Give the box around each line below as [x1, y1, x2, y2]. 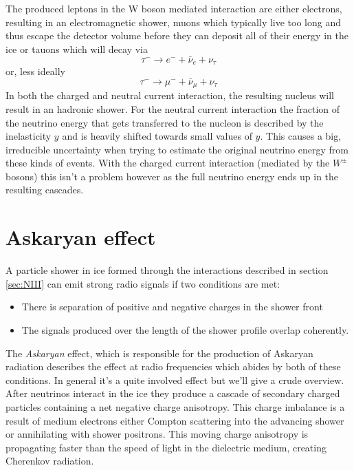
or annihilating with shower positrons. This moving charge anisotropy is [5, 427, 309, 441]
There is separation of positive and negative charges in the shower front [21, 299, 323, 314]
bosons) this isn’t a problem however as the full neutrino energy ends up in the [5, 169, 339, 183]
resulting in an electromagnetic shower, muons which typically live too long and [5, 14, 342, 29]
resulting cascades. [5, 182, 84, 197]
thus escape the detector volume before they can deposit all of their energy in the [5, 28, 349, 43]
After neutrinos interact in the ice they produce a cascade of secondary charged [5, 386, 340, 400]
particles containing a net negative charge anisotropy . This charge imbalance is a [5, 399, 345, 414]
